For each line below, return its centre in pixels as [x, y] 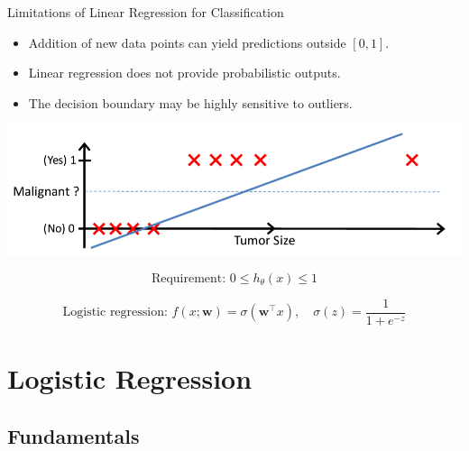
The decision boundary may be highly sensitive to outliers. [190, 102]
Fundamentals [74, 435]
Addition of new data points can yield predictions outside [187, 42]
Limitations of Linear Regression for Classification [146, 12]
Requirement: [189, 278]
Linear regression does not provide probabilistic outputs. [184, 73]
